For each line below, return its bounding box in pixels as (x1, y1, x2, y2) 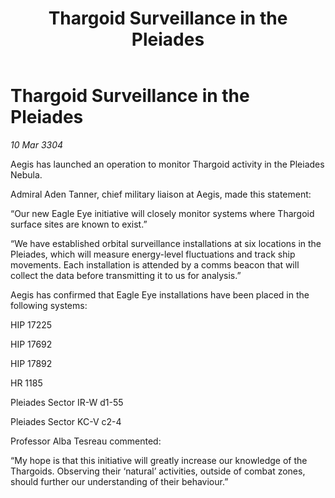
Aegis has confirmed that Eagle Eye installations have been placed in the (10, 288, 310, 301)
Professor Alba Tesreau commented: (10, 435, 162, 447)
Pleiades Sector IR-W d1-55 (10, 396, 124, 408)
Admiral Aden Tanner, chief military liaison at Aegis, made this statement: (10, 188, 312, 200)
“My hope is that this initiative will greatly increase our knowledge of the (10, 454, 308, 466)
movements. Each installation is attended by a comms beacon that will (10, 258, 300, 271)
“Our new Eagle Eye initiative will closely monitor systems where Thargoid (10, 207, 315, 219)
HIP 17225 (10, 318, 53, 331)
